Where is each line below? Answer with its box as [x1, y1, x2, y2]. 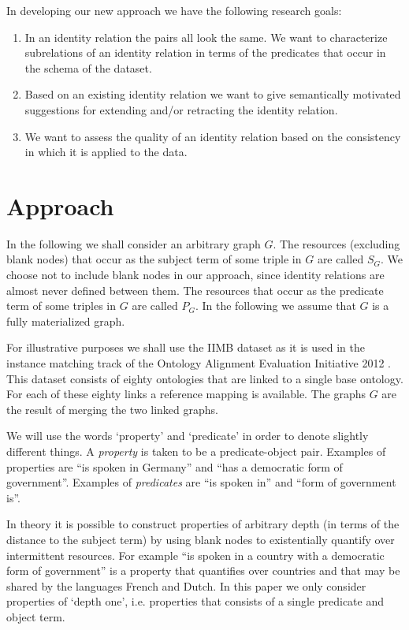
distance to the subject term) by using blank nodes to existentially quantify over [6, 531, 395, 547]
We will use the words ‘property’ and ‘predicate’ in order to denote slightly [6, 427, 369, 444]
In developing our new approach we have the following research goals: [6, 2, 342, 18]
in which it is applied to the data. [24, 144, 188, 160]
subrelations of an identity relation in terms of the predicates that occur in [24, 44, 386, 61]
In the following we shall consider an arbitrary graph [6, 235, 261, 252]
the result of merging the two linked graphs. [6, 401, 218, 417]
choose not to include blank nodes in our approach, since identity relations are [6, 267, 385, 283]
